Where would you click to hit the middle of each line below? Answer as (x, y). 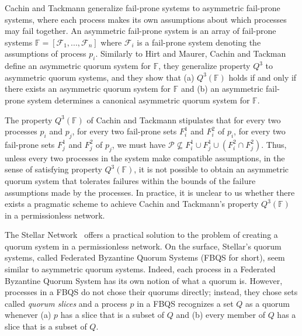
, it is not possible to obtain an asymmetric (211, 169)
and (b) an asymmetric (222, 89)
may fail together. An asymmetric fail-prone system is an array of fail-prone (140, 31)
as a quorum (268, 303)
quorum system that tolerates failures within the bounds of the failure (130, 180)
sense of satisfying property (53, 169)
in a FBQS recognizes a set (185, 303)
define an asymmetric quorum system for (78, 66)
